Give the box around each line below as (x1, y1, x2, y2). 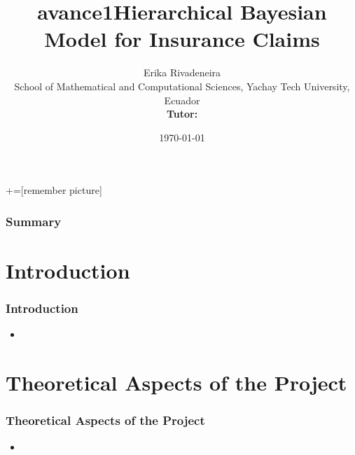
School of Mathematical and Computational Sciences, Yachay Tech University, (14, 78, 350, 93)
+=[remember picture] (6, 183, 102, 197)
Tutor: (166, 106, 198, 121)
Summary (6, 212, 62, 230)
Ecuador (164, 92, 200, 107)
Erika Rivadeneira (143, 65, 221, 80)
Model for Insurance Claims (44, 24, 320, 53)
